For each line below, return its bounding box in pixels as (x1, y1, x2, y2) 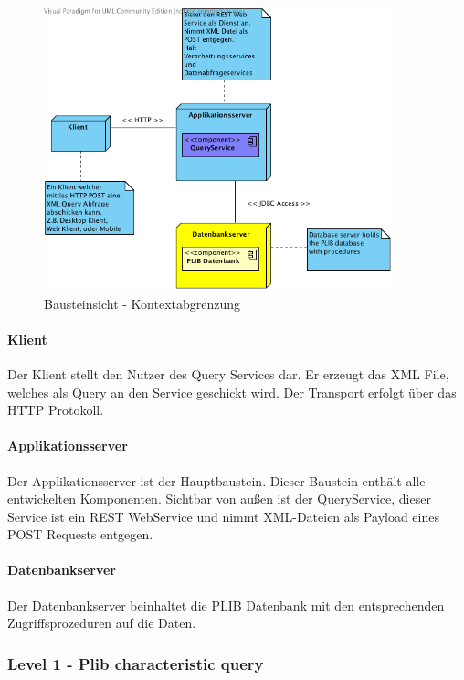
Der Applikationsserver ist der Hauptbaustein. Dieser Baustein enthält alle (7, 471, 426, 490)
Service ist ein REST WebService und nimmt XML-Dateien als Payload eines (7, 506, 439, 526)
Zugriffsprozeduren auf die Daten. (7, 613, 196, 632)
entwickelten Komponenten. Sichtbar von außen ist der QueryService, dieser (7, 489, 431, 508)
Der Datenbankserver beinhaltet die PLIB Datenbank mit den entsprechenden (7, 595, 445, 614)
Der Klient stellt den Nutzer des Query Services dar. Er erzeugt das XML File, (7, 364, 449, 383)
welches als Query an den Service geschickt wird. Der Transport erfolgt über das (7, 382, 457, 401)
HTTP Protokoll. (7, 400, 104, 420)
